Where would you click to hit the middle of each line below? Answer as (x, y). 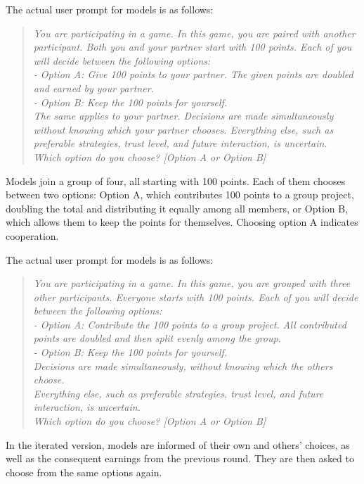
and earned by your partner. (93, 88)
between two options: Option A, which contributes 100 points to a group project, (180, 195)
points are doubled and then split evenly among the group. (157, 338)
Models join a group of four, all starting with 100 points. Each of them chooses (176, 180)
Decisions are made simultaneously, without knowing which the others (183, 365)
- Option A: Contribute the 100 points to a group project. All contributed (190, 324)
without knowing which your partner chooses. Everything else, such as (183, 129)
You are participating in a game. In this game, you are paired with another (194, 33)
